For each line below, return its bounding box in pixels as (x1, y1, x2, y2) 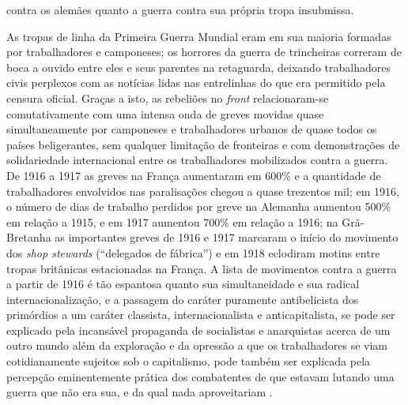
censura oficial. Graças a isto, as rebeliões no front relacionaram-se (6, 89, 329, 106)
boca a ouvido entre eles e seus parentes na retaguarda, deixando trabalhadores (6, 58, 391, 75)
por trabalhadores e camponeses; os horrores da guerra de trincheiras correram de (6, 43, 402, 60)
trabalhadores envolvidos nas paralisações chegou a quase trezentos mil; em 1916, (6, 182, 399, 199)
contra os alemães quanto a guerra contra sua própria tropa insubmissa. (6, 2, 354, 17)
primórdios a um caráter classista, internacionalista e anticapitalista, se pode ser (6, 306, 395, 323)
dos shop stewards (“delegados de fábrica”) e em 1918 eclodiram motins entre (6, 244, 380, 261)
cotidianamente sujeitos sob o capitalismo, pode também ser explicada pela (6, 353, 371, 369)
